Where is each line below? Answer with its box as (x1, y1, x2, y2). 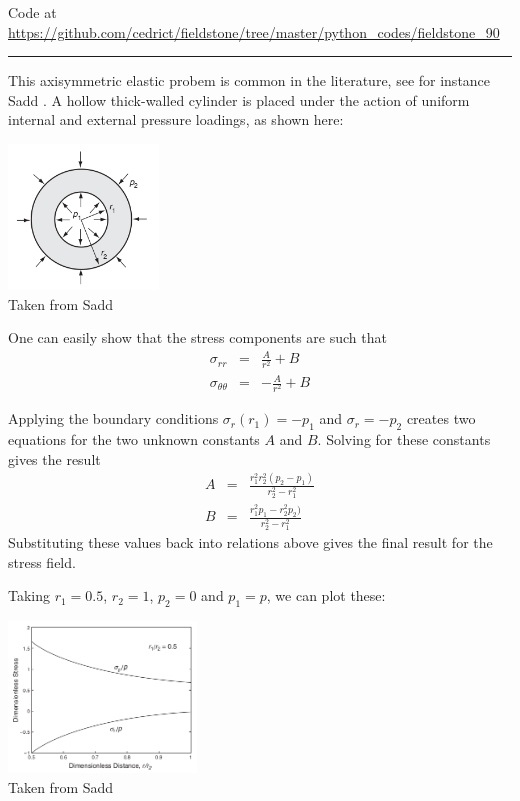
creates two (406, 408, 476, 429)
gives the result (8, 448, 101, 469)
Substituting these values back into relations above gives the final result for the (8, 532, 493, 553)
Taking (8, 585, 51, 606)
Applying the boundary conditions (8, 408, 219, 429)
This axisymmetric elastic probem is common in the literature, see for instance (8, 70, 491, 91)
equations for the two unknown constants (8, 428, 260, 449)
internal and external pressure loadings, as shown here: (8, 109, 344, 130)
